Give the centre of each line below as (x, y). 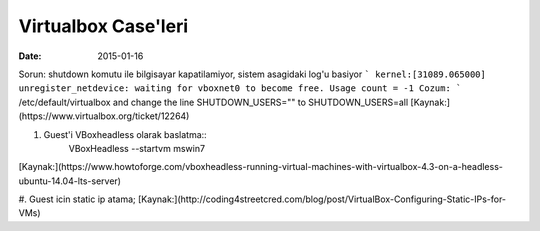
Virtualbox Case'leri (103, 26)
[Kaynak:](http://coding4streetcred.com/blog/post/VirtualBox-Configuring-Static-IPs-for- (322, 199)
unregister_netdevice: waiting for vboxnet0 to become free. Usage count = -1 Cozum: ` (240, 88)
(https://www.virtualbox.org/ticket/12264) (104, 116)
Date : (30, 56)
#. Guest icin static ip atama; (77, 199)
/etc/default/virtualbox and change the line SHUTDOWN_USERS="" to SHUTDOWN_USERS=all (213, 102)
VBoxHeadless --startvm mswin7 (136, 148)
